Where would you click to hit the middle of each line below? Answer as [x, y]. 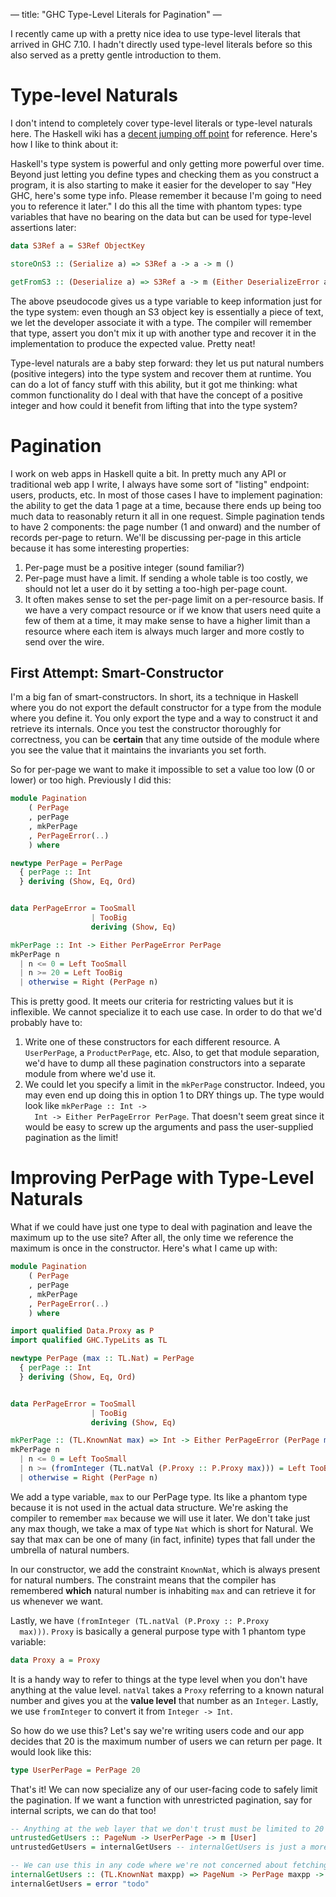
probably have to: [46, 1023]
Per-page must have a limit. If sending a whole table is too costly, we [166, 578]
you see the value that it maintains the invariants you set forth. [138, 750]
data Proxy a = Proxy [55, 1660]
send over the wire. [64, 641]
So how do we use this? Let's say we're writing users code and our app [157, 1730]
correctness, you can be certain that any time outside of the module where [165, 740]
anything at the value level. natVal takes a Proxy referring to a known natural [167, 1690]
